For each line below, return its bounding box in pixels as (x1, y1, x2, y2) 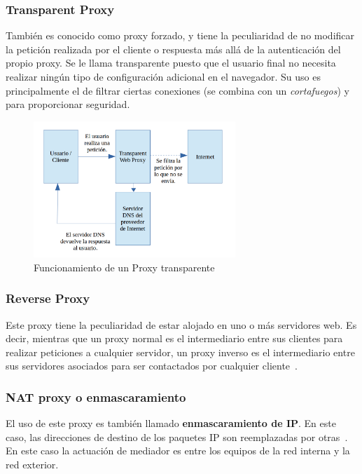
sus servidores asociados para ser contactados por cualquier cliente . (6, 358, 298, 373)
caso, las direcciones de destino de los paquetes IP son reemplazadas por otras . (6, 429, 348, 444)
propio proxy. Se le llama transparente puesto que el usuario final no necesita (6, 55, 336, 70)
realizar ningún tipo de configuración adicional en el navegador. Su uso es (6, 69, 321, 83)
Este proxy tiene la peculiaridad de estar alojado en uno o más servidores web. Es (6, 317, 357, 332)
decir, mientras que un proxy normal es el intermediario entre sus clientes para (6, 331, 343, 346)
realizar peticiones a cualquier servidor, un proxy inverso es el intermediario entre (6, 344, 355, 359)
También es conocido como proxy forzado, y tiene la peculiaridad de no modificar (6, 28, 355, 43)
